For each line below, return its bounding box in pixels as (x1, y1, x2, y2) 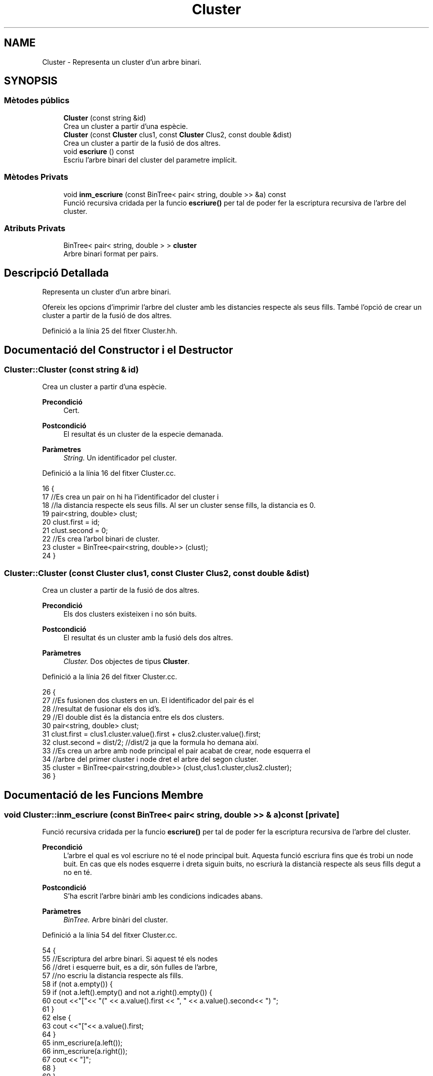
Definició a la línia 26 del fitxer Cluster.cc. (42, 672, 177, 681)
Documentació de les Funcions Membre (4, 788, 204, 801)
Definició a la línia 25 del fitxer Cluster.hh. (42, 327, 177, 335)
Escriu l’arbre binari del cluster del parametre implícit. (63, 155, 237, 164)
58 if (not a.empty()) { (42, 980, 113, 989)
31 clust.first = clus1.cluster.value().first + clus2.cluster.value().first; (42, 730, 261, 739)
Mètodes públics (4, 95, 70, 106)
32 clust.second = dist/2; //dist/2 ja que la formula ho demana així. (42, 738, 259, 747)
